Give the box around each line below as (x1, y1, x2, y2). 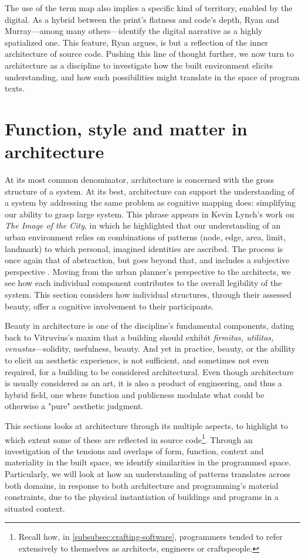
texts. (5, 82, 25, 94)
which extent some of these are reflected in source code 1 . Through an (5, 431, 253, 445)
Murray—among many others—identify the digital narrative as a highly (5, 25, 263, 37)
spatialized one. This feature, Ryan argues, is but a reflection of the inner (5, 36, 269, 48)
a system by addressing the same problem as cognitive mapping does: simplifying (5, 196, 296, 209)
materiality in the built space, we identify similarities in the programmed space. (5, 456, 292, 468)
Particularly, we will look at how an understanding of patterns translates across (5, 467, 291, 479)
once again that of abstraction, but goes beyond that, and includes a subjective (5, 254, 290, 266)
